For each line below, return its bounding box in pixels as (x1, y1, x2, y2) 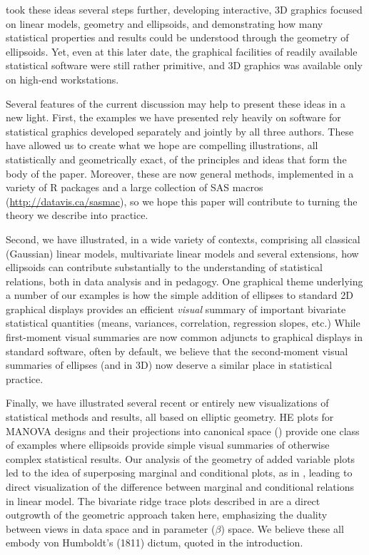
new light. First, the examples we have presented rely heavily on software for (6, 110, 341, 125)
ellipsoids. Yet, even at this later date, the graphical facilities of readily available (6, 44, 358, 58)
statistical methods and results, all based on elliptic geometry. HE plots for (6, 409, 334, 424)
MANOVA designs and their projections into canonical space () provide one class (6, 423, 360, 438)
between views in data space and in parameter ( (6, 521, 216, 536)
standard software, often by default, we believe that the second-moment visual (6, 343, 348, 358)
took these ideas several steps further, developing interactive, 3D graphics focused (6, 2, 363, 16)
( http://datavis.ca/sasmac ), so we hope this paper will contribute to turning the (6, 193, 358, 208)
